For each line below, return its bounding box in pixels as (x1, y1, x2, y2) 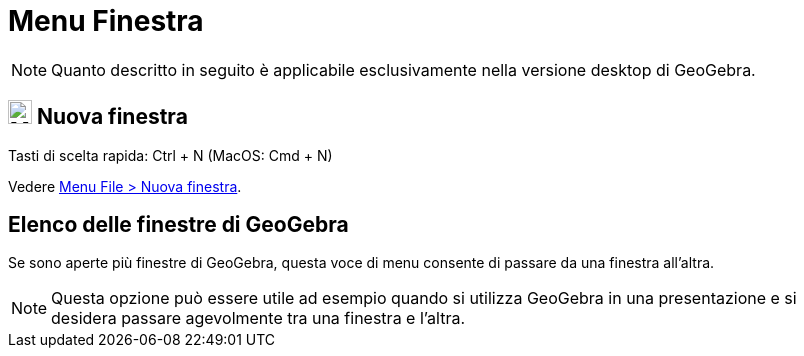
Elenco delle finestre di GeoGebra (8, 212, 349, 238)
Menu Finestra (8, 4, 204, 38)
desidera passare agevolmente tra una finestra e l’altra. (51, 308, 466, 329)
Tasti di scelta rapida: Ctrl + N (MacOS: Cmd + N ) (8, 146, 333, 164)
